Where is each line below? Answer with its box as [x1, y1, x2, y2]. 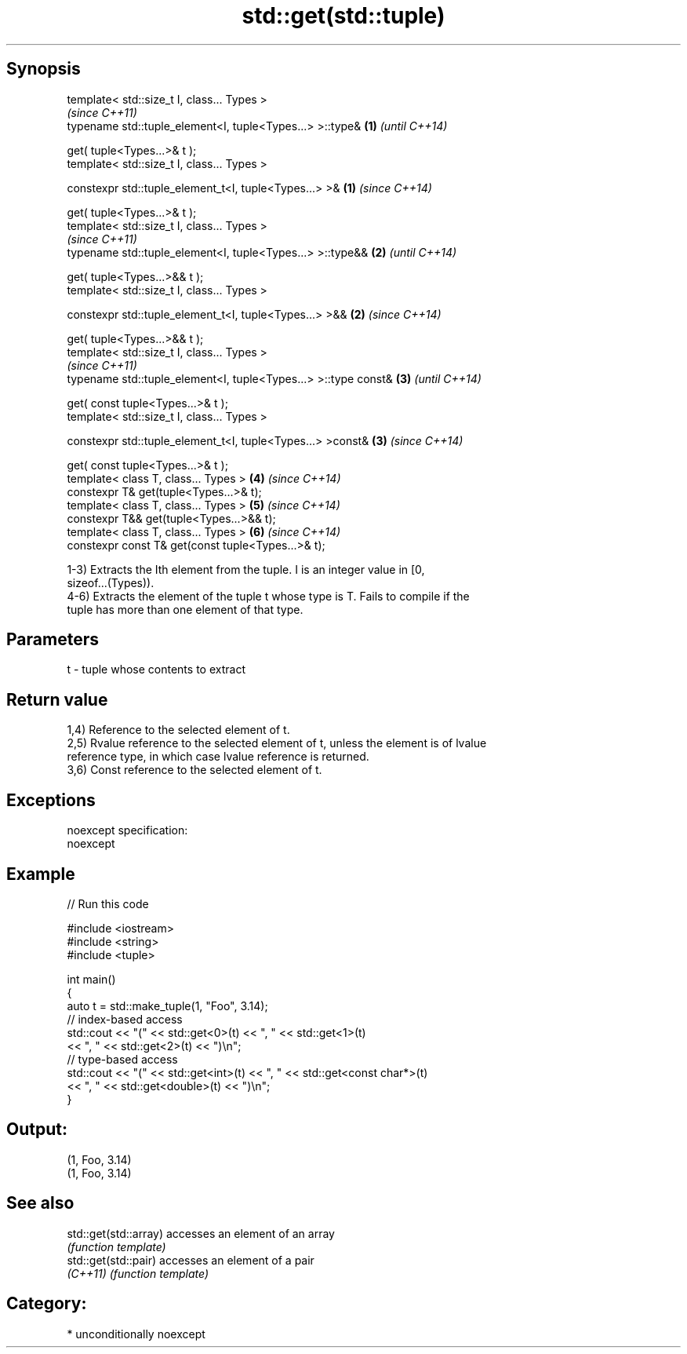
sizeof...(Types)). [67, 575, 154, 589]
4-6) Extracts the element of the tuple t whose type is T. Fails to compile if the [67, 589, 470, 603]
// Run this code [67, 896, 149, 911]
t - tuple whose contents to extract [67, 662, 245, 677]
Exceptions [6, 790, 96, 810]
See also [6, 1193, 75, 1213]
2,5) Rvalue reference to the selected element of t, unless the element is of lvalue [67, 736, 487, 750]
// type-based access [67, 1052, 178, 1066]
